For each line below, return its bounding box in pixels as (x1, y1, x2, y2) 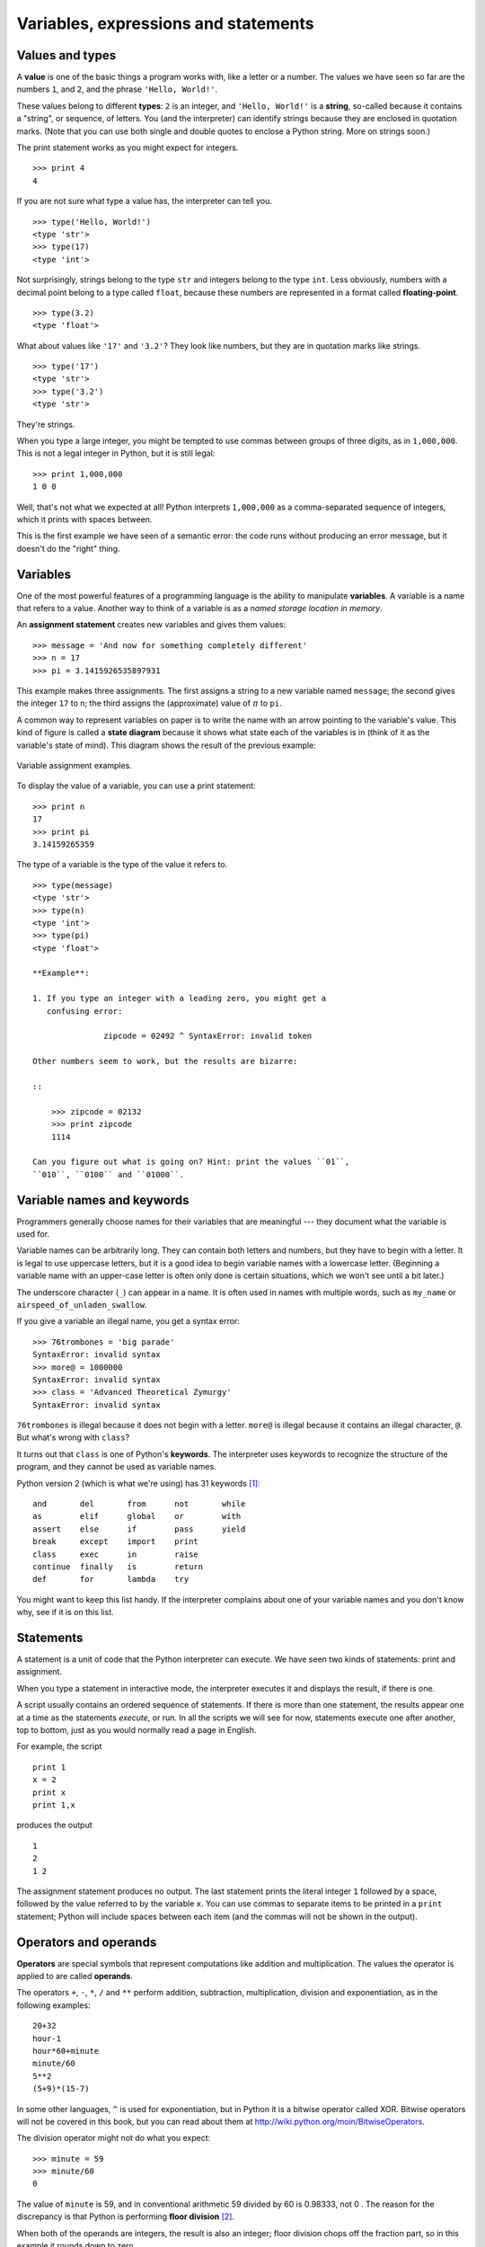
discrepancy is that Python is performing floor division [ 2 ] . (16, 2211, 235, 2222)
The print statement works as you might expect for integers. (16, 142, 239, 153)
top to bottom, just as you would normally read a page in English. (16, 1725, 257, 1736)
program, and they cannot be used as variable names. (16, 1461, 217, 1472)
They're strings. (16, 419, 75, 430)
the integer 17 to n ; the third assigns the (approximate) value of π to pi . (16, 697, 282, 709)
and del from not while (32, 1499, 246, 1509)
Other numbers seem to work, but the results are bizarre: (32, 1056, 298, 1067)
